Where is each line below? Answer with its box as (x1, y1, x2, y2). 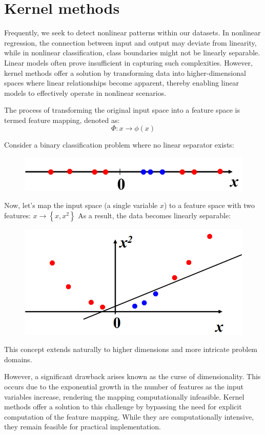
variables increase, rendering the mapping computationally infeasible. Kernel (4, 391, 244, 402)
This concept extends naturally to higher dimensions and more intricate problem (4, 344, 258, 355)
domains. (4, 354, 32, 364)
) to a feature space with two (164, 200, 255, 211)
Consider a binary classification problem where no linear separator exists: (4, 139, 234, 150)
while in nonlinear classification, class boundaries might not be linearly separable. (4, 47, 260, 58)
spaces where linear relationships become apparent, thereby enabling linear (4, 77, 239, 88)
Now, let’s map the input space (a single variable (4, 200, 158, 211)
